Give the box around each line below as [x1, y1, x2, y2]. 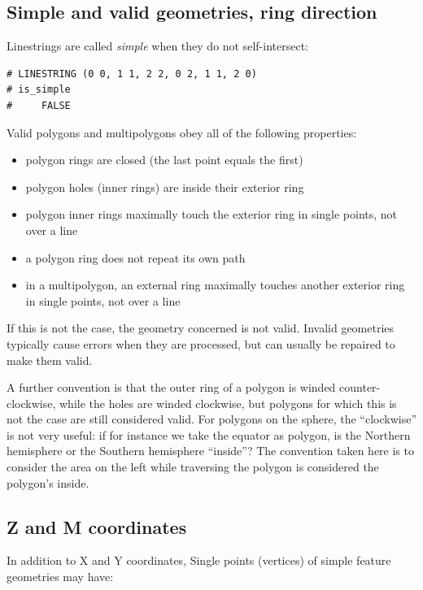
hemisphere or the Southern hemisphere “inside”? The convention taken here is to [7, 442, 414, 459]
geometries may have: [7, 568, 114, 585]
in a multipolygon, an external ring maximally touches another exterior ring [25, 276, 405, 293]
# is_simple [7, 84, 71, 96]
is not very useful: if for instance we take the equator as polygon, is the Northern [7, 426, 411, 443]
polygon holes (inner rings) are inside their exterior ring [25, 178, 304, 195]
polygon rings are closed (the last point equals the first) [25, 151, 303, 168]
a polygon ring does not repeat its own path [25, 249, 246, 266]
